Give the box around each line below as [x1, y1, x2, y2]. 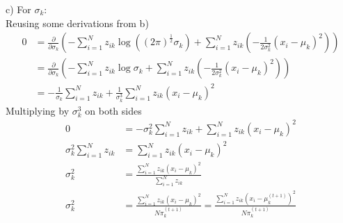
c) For [6, 2, 31, 16]
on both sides [85, 103, 142, 117]
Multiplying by [6, 103, 70, 117]
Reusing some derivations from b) [6, 15, 149, 30]
